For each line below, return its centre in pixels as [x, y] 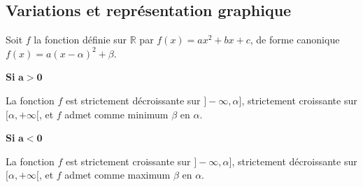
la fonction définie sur [80, 40]
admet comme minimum [116, 114]
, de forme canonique [295, 40]
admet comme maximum [118, 175]
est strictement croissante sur [128, 161]
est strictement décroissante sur [133, 100]
